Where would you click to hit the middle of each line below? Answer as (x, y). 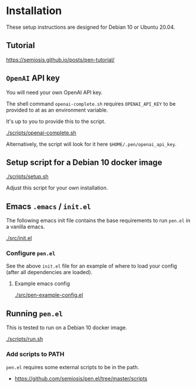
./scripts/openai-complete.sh (41, 133)
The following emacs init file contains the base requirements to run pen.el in (98, 221)
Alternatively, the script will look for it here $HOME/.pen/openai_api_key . (92, 144)
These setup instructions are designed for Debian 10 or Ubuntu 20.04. (91, 27)
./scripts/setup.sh (27, 177)
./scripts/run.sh (25, 339)
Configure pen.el (31, 254)
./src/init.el (19, 238)
